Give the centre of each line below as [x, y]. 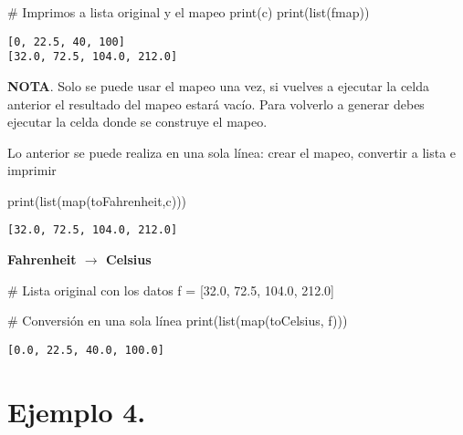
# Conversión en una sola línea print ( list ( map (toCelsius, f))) [178, 321]
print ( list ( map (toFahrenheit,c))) [97, 200]
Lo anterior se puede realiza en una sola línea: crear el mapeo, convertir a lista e [232, 152]
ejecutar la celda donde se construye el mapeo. [137, 122]
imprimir [32, 170]
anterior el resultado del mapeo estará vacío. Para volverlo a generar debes [216, 104]
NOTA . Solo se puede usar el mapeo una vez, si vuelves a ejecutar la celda [218, 85]
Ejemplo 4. [77, 411]
